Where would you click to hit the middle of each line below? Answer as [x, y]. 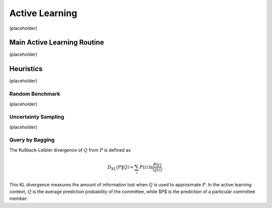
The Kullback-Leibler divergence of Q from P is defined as [70, 150]
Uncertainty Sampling [37, 117]
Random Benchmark [35, 94]
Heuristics [26, 69]
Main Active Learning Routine [57, 43]
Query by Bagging [32, 140]
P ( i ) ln [146, 167]
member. [18, 198]
